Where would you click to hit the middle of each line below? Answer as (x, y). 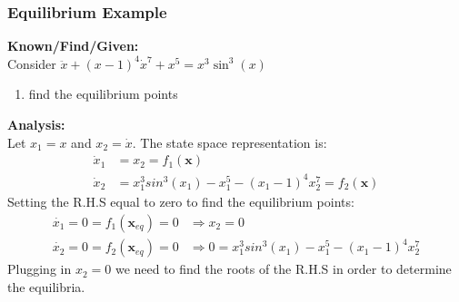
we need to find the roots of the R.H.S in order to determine (283, 269)
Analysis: (36, 124)
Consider (32, 63)
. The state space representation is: (229, 142)
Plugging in (40, 269)
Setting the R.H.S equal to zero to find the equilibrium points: (181, 201)
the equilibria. (46, 286)
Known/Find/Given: (73, 46)
